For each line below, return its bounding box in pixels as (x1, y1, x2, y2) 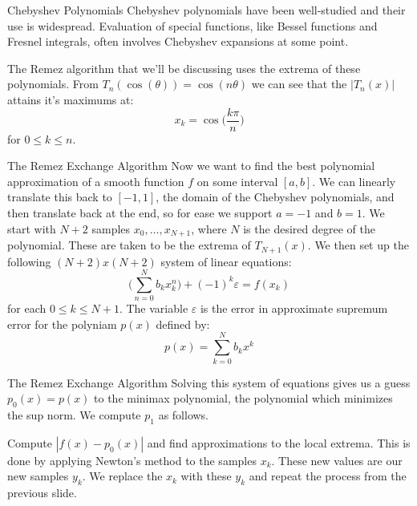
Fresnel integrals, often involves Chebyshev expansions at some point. (7, 33, 349, 50)
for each (7, 300, 47, 317)
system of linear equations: (160, 253, 292, 269)
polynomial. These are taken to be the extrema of (7, 237, 251, 253)
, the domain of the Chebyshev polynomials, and (156, 188, 395, 205)
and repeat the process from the (249, 468, 407, 484)
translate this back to (7, 188, 112, 205)
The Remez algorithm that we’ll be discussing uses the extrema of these (7, 59, 361, 76)
